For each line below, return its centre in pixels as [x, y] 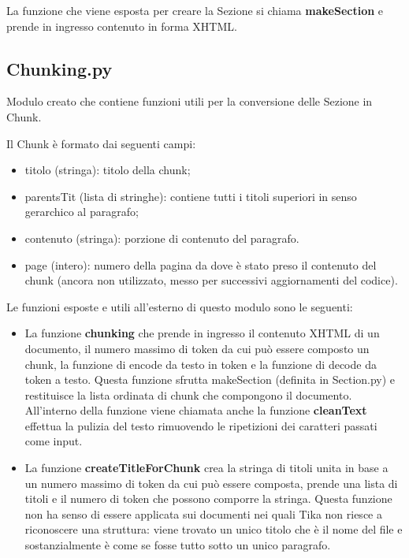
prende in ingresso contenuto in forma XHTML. [122, 26]
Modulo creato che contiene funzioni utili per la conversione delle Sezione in [190, 101]
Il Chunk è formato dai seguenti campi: [101, 143]
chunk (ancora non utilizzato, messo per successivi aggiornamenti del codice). [211, 280]
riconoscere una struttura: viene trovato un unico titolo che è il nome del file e [214, 529]
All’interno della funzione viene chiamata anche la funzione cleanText [196, 410]
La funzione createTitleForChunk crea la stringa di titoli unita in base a [206, 468]
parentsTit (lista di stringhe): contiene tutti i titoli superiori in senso [191, 196]
